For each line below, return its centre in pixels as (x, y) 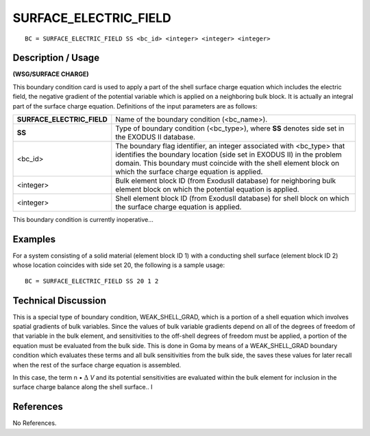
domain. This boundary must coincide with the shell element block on (227, 163)
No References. (35, 423)
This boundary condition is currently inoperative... (83, 220)
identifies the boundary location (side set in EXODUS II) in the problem (229, 154)
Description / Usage (56, 58)
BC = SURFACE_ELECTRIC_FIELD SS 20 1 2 (92, 281)
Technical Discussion (59, 300)
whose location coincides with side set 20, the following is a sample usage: (119, 265)
